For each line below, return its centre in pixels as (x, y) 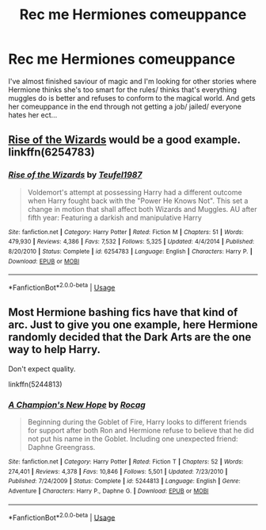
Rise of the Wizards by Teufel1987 (75, 175)
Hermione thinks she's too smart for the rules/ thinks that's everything (123, 90)
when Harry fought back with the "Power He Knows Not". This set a (138, 201)
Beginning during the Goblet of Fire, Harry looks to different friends (137, 422)
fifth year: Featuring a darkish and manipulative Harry (114, 217)
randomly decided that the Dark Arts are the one (130, 338)
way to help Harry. (55, 349)
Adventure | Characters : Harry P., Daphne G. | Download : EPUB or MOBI (108, 491)
